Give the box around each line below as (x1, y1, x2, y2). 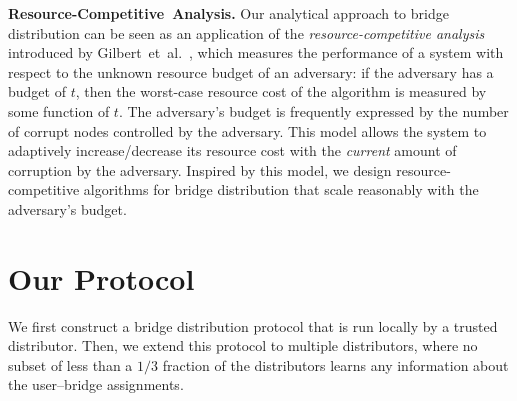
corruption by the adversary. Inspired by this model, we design (8, 159, 392, 180)
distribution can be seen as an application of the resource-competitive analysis (8, 22, 485, 43)
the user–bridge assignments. (8, 374, 184, 395)
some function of (8, 100, 110, 121)
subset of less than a (8, 354, 133, 375)
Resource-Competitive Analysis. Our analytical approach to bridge (8, 3, 449, 23)
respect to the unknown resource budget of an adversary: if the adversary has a (8, 61, 494, 82)
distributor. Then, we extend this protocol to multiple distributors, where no (8, 335, 478, 356)
